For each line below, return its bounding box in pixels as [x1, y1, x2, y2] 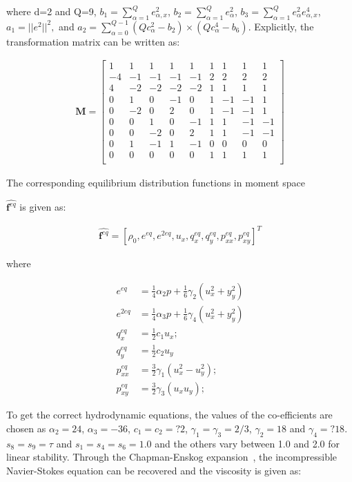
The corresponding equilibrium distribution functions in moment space [6, 175, 305, 189]
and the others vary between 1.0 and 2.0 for [155, 436, 340, 450]
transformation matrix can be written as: [6, 34, 180, 48]
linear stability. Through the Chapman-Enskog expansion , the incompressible [6, 450, 338, 464]
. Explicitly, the [248, 19, 314, 33]
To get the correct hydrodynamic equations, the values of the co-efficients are [6, 407, 333, 422]
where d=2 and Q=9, [6, 4, 97, 18]
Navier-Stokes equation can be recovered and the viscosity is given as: [6, 463, 302, 477]
